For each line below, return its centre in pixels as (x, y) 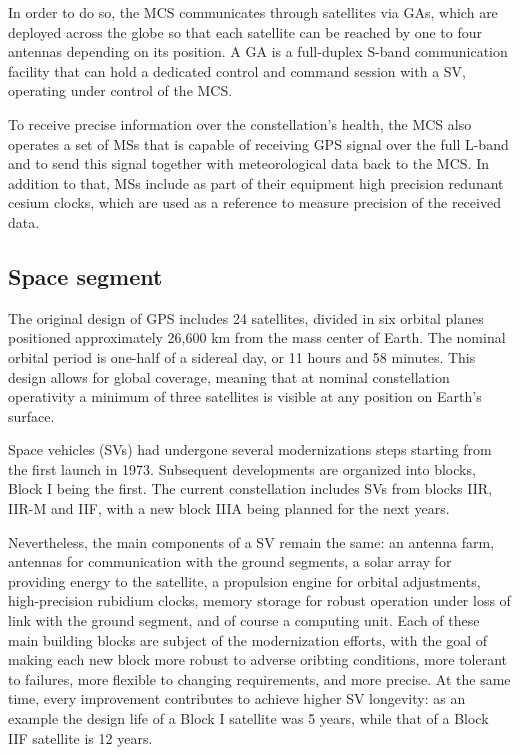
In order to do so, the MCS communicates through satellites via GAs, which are (253, 12)
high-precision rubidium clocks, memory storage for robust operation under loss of (259, 600)
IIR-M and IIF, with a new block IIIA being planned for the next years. (229, 508)
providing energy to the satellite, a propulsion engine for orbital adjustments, (244, 580)
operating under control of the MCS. (120, 90)
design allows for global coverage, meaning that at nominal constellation (229, 376)
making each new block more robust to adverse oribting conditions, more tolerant (258, 659)
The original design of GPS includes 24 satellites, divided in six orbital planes (246, 317)
